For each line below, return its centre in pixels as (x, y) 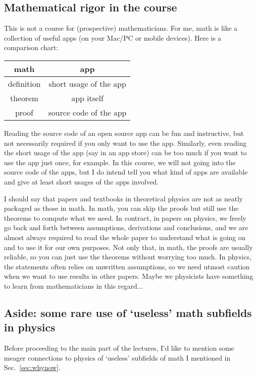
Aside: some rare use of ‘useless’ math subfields (128, 312)
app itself (87, 98)
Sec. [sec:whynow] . (32, 367)
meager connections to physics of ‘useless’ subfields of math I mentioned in (117, 357)
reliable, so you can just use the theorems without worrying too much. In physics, (128, 257)
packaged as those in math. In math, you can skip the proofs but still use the (121, 208)
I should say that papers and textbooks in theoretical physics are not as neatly (124, 198)
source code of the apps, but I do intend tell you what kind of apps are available (126, 172)
